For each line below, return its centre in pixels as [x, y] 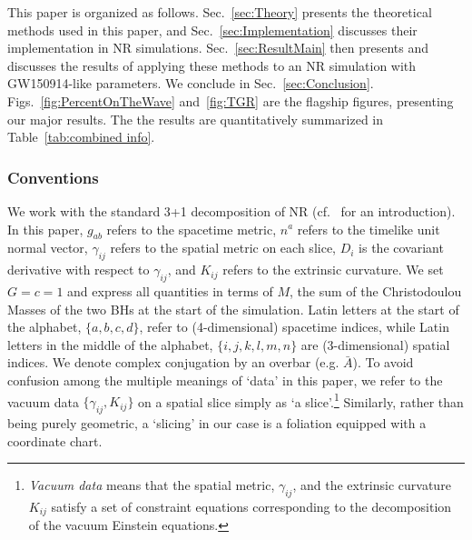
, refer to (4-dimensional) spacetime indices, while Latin [294, 327]
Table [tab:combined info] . [81, 137]
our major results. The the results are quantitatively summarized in [196, 119]
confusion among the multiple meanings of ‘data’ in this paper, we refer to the [225, 380]
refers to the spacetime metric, [192, 229]
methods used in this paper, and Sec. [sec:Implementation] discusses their [212, 30]
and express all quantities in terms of [170, 290]
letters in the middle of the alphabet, [110, 344]
